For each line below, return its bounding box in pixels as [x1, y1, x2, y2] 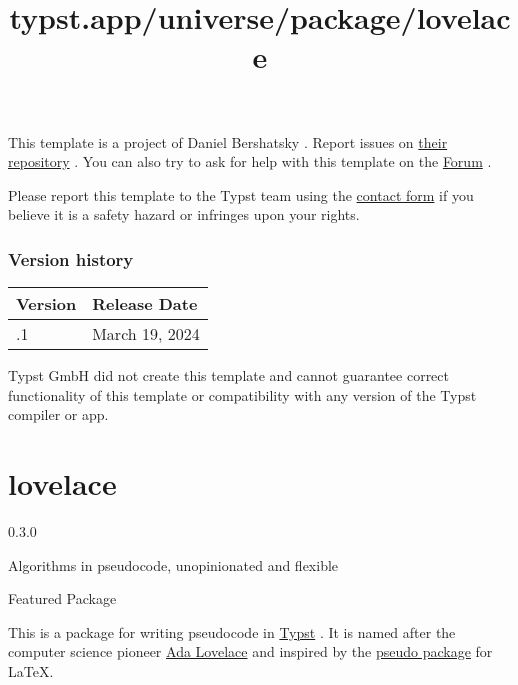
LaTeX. [8, 661, 54, 682]
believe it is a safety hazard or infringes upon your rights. [8, 204, 360, 225]
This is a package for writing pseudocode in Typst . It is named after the [8, 621, 456, 642]
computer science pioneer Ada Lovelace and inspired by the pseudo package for [8, 641, 493, 662]
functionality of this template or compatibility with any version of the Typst [8, 384, 477, 405]
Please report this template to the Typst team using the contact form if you [8, 184, 474, 205]
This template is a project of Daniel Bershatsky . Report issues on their [8, 131, 448, 152]
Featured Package [8, 588, 117, 609]
